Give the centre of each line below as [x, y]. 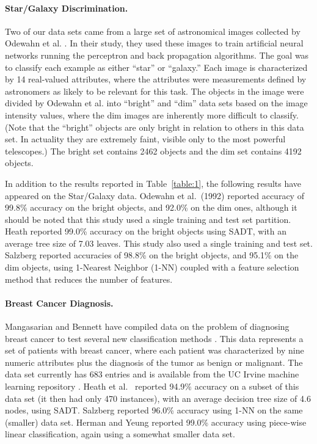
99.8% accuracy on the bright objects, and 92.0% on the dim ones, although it [151, 207]
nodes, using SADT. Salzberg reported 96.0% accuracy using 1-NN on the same [154, 410]
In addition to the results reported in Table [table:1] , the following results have [153, 183]
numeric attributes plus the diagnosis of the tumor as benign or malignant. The [154, 362]
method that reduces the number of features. [89, 279]
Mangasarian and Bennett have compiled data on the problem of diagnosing [147, 326]
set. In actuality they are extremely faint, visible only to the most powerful [145, 139]
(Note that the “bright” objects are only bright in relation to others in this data [155, 127]
